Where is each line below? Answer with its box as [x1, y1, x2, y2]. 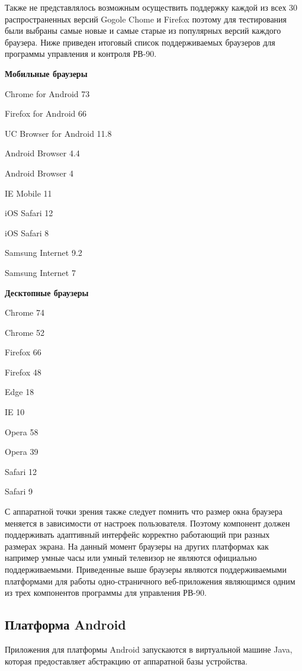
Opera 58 [5, 425, 38, 438]
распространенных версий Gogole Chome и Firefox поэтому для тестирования [5, 12, 287, 25]
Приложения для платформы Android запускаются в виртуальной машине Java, [5, 643, 293, 655]
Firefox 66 [5, 346, 41, 358]
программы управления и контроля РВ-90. [5, 47, 157, 60]
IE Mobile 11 [5, 187, 52, 199]
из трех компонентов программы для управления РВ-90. [5, 586, 207, 599]
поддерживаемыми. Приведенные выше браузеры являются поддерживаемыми [5, 563, 287, 575]
